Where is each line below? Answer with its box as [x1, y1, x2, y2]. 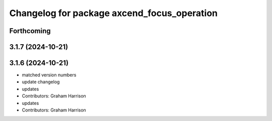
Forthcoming [9, 27, 51, 35]
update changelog [22, 79, 60, 85]
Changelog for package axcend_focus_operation [9, 8, 218, 19]
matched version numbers [22, 72, 77, 78]
